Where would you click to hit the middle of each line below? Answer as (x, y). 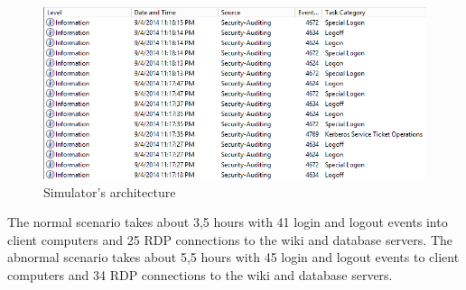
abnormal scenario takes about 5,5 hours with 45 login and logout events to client (233, 257)
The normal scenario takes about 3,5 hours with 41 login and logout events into (228, 222)
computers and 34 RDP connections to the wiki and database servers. (200, 274)
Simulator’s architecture (110, 191)
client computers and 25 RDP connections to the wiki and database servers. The (230, 239)
